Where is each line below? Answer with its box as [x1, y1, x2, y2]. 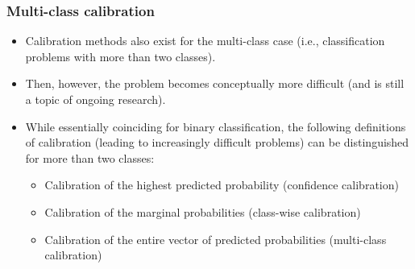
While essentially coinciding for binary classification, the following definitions [25, 118, 406, 134]
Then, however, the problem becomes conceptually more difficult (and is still [25, 75, 405, 92]
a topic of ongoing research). [25, 91, 166, 107]
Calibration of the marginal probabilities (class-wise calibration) [44, 203, 361, 220]
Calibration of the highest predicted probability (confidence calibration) [44, 176, 399, 193]
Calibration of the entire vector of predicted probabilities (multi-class [44, 230, 387, 247]
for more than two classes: [25, 149, 155, 166]
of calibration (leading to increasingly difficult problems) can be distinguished [25, 134, 409, 151]
